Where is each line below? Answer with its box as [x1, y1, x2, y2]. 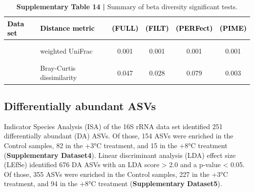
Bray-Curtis [40, 62, 76, 73]
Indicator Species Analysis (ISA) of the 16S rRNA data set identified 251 [4, 121, 223, 131]
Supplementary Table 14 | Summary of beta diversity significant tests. [16, 1, 238, 11]
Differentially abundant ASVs [4, 98, 156, 113]
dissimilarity [40, 72, 77, 82]
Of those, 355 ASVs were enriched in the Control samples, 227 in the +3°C [4, 169, 228, 179]
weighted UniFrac [40, 45, 93, 56]
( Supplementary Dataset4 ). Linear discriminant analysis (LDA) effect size [4, 150, 236, 160]
